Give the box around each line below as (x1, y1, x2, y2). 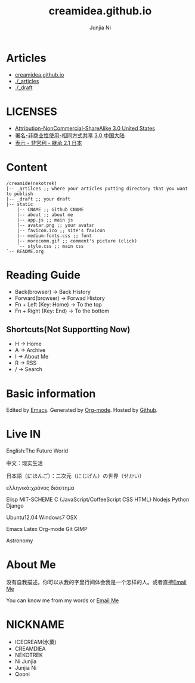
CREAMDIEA (14, 645, 46, 652)
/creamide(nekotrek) (6, 180, 58, 186)
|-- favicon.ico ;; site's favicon (17, 227, 106, 233)
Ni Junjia (14, 658, 37, 665)
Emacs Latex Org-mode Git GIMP (6, 526, 88, 533)
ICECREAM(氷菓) (14, 639, 57, 646)
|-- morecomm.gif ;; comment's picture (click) (17, 238, 137, 244)
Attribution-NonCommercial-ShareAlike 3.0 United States (14, 125, 155, 132)
